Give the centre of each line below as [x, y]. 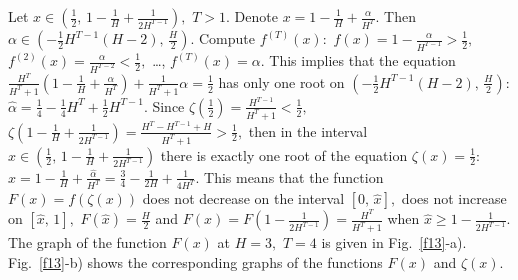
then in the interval [308, 130]
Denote [256, 16]
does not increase [454, 198]
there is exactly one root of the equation [284, 154]
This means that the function [294, 176]
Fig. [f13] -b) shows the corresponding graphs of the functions [195, 261]
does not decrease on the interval [243, 198]
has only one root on [281, 81]
